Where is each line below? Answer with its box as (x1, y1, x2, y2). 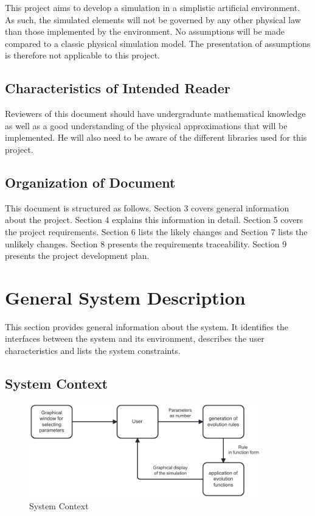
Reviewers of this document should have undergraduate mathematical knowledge (5, 107, 306, 120)
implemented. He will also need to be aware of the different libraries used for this (5, 131, 307, 144)
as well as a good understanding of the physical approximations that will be (5, 119, 288, 132)
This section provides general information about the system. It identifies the (5, 320, 289, 333)
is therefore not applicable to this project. (5, 49, 161, 62)
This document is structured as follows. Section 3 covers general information (5, 201, 289, 214)
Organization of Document (5, 172, 176, 191)
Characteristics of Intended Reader (5, 79, 230, 97)
